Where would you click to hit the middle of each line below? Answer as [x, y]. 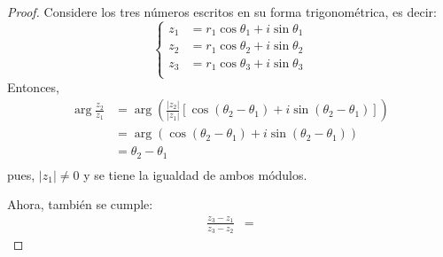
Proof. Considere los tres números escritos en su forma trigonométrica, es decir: [222, 12]
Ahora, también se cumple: [80, 204]
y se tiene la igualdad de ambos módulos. [195, 174]
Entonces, [33, 86]
